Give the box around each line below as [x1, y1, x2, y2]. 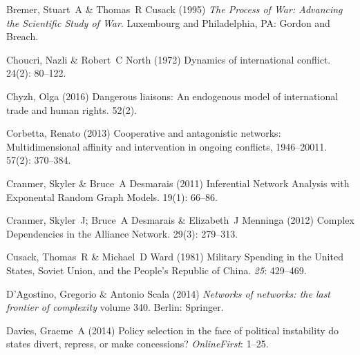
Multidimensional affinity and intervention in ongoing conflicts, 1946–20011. [6, 139, 328, 153]
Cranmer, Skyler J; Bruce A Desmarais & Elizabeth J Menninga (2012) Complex [6, 213, 354, 227]
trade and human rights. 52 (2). [6, 102, 138, 117]
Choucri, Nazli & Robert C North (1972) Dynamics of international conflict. [6, 52, 331, 66]
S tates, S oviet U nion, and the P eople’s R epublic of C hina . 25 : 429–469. [6, 262, 307, 277]
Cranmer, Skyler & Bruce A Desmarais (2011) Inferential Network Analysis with [6, 175, 350, 190]
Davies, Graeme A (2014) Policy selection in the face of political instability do [6, 323, 339, 337]
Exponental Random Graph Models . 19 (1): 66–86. [6, 189, 218, 204]
